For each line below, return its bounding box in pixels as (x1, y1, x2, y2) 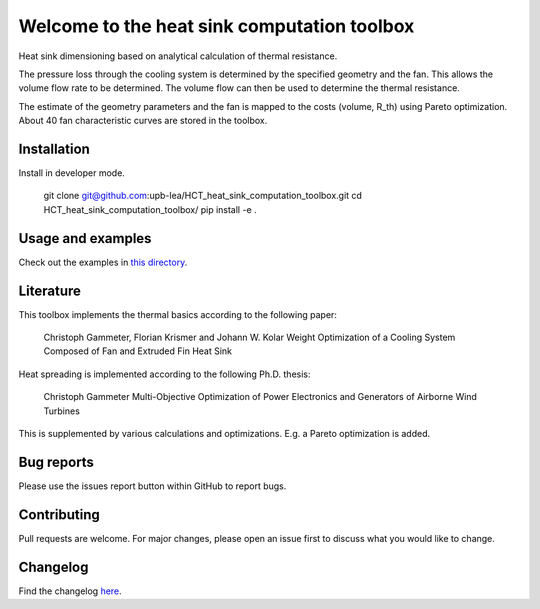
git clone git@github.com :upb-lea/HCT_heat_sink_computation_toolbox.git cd (43, 190, 362, 202)
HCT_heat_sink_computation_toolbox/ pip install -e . (43, 203, 257, 215)
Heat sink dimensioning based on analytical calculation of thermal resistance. (18, 50, 338, 62)
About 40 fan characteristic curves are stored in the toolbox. (18, 115, 268, 127)
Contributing (18, 506, 100, 523)
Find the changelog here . (18, 585, 122, 597)
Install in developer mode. (18, 167, 125, 179)
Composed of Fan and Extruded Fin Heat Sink (43, 345, 233, 357)
